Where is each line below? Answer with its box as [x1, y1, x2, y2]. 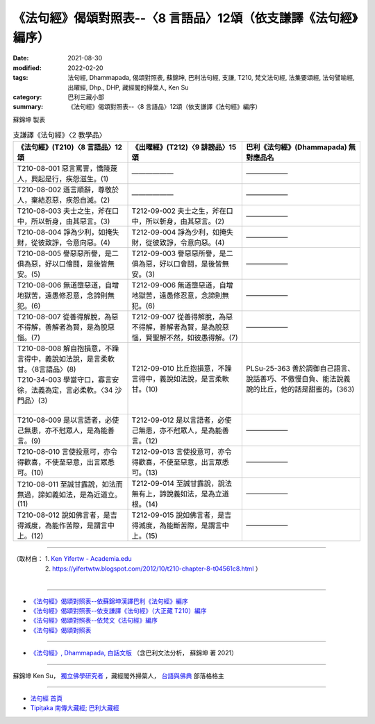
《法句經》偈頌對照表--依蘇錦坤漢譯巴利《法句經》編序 [30, 597, 188, 605]
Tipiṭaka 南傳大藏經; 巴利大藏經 [30, 704, 119, 712]
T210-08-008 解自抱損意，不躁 [17, 344, 119, 353]
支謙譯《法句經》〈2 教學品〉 [12, 131, 107, 140]
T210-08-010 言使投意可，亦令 [17, 447, 118, 457]
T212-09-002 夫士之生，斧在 [131, 206, 226, 216]
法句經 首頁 [30, 694, 62, 702]
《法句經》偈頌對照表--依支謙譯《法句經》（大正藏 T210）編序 [30, 607, 207, 615]
